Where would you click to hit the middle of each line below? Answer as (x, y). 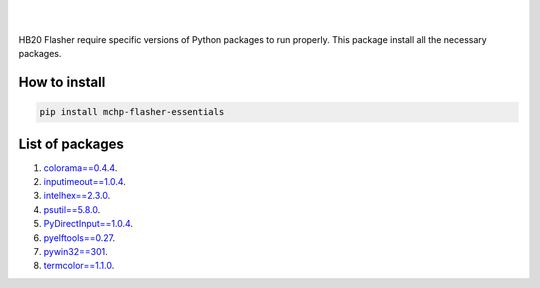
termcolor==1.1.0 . (79, 266)
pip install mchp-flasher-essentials (132, 112)
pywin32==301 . (76, 252)
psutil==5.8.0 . (72, 209)
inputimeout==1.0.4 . (85, 182)
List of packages (71, 143)
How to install (62, 81)
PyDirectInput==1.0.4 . (88, 224)
